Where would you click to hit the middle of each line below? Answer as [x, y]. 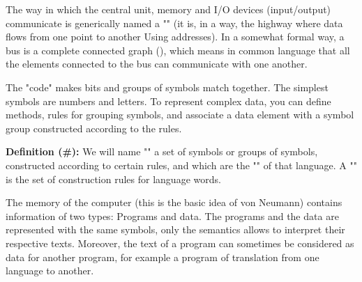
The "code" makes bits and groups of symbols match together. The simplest [167, 87]
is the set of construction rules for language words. [113, 179]
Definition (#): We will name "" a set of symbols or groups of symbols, [162, 151]
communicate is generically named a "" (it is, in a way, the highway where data [174, 23]
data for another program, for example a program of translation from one [163, 257]
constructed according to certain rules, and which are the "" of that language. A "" [181, 165]
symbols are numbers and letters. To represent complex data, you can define [168, 101]
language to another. [50, 271]
